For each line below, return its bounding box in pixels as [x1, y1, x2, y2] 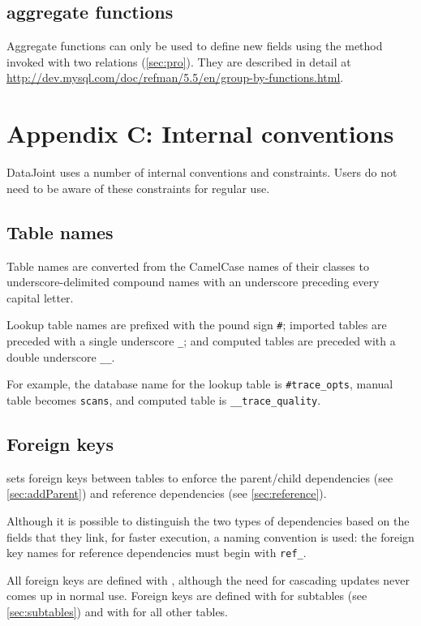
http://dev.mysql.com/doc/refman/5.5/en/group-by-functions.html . [6, 69, 344, 86]
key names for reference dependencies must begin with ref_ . [6, 544, 307, 561]
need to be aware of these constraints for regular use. [6, 179, 270, 196]
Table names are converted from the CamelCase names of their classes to [6, 257, 369, 274]
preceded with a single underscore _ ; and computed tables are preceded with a [6, 332, 396, 349]
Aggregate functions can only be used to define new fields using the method [6, 37, 383, 54]
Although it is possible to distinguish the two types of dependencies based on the [6, 512, 410, 529]
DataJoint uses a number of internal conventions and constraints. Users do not [6, 164, 397, 181]
